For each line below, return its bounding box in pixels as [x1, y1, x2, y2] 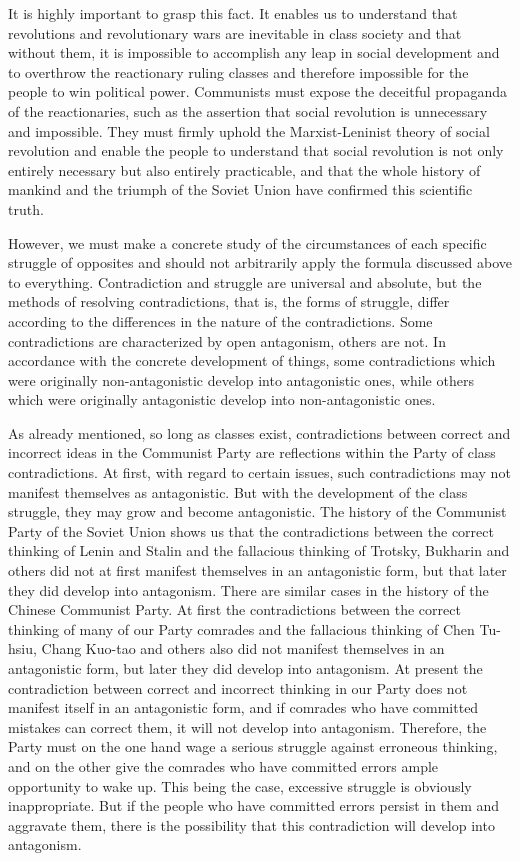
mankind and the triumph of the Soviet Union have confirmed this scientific [8, 179, 473, 200]
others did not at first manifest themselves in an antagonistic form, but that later [8, 560, 507, 581]
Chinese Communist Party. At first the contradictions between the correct [8, 599, 461, 620]
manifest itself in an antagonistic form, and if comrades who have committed [8, 697, 479, 718]
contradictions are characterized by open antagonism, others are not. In [8, 330, 446, 351]
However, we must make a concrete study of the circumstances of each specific [8, 232, 487, 253]
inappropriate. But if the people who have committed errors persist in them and [8, 795, 500, 816]
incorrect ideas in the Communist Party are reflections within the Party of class [8, 442, 496, 463]
